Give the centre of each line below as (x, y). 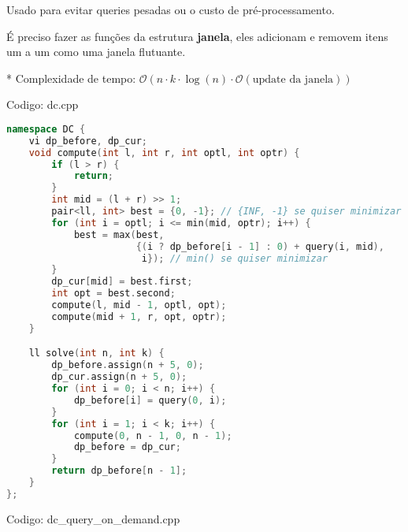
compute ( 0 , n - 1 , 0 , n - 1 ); (153, 435)
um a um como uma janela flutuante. (96, 52)
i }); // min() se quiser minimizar (235, 258)
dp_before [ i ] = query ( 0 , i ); (150, 400)
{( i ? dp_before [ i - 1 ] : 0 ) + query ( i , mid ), (260, 246)
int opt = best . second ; (113, 294)
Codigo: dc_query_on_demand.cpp (93, 518)
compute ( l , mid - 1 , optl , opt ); (139, 305)
